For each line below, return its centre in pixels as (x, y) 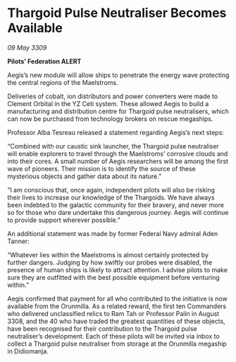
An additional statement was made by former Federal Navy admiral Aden (113, 233)
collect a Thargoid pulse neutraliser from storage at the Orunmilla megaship (117, 344)
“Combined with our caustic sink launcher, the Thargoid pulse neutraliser (113, 146)
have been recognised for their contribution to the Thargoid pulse (102, 328)
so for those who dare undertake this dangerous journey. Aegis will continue (118, 212)
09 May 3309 (27, 47)
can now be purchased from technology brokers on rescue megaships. (110, 119)
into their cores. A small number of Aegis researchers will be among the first (118, 161)
